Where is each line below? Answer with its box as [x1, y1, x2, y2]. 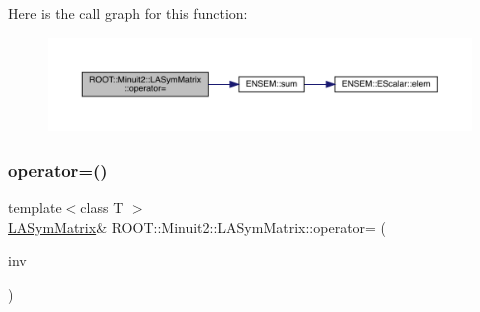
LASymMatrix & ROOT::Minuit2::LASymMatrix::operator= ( [8, 216, 387, 237]
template [8, 196, 62, 217]
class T [80, 196, 124, 217]
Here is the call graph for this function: [8, 3, 248, 23]
